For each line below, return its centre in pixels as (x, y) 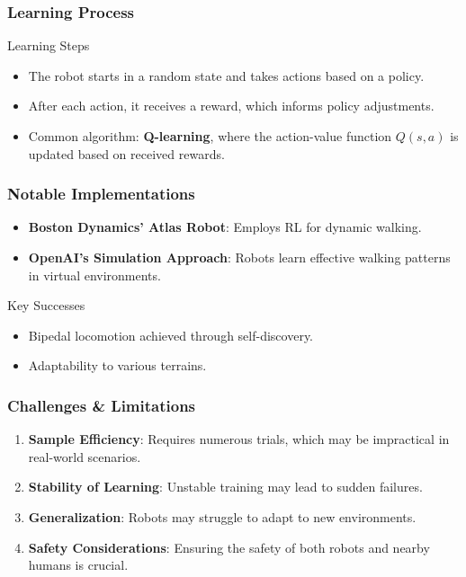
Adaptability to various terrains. (117, 365)
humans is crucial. (78, 565)
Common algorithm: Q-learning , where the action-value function (210, 136)
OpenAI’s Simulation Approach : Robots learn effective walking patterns (239, 257)
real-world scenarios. (85, 456)
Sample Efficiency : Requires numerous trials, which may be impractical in (239, 439)
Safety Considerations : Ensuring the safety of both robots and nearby (229, 547)
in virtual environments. (94, 275)
